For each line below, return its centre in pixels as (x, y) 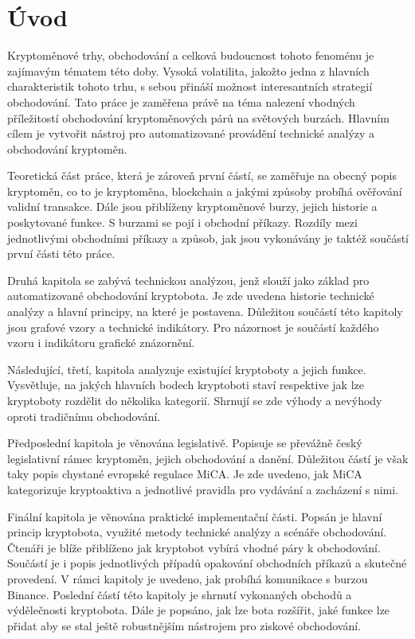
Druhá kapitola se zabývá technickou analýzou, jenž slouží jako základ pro (188, 280)
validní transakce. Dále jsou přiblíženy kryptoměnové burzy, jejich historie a (192, 207)
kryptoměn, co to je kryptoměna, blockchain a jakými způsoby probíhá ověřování (205, 191)
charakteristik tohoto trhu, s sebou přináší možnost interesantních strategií (190, 86)
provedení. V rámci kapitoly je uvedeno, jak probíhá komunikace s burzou (188, 578)
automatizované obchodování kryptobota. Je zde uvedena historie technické (191, 296)
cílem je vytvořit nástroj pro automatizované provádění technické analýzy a (191, 133)
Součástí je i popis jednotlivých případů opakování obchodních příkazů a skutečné (207, 563)
